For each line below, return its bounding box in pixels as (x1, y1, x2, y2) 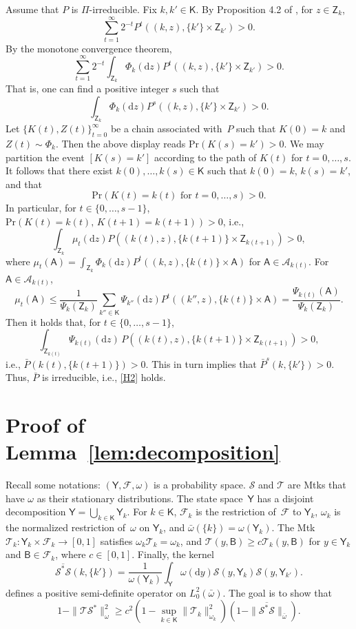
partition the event (6, 149, 85, 164)
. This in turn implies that (145, 356, 257, 371)
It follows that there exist (6, 163, 113, 178)
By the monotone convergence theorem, (6, 41, 172, 55)
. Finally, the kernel (132, 547, 214, 561)
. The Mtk (271, 520, 315, 535)
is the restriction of (196, 504, 276, 519)
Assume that (6, 2, 59, 16)
